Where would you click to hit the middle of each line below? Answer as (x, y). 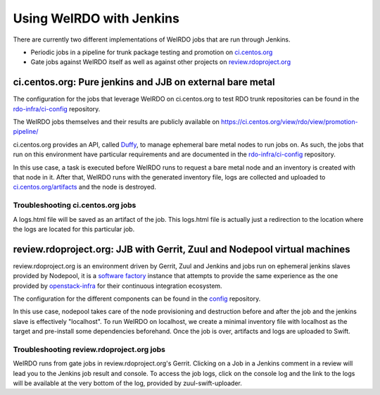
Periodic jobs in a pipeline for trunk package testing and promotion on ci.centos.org (152, 52)
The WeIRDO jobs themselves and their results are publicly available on (116, 122)
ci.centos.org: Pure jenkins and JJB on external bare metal (144, 82)
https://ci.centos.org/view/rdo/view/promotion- (289, 122)
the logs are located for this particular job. (74, 229)
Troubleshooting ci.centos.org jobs (75, 206)
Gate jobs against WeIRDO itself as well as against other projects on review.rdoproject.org (161, 62)
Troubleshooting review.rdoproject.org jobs (89, 349)
